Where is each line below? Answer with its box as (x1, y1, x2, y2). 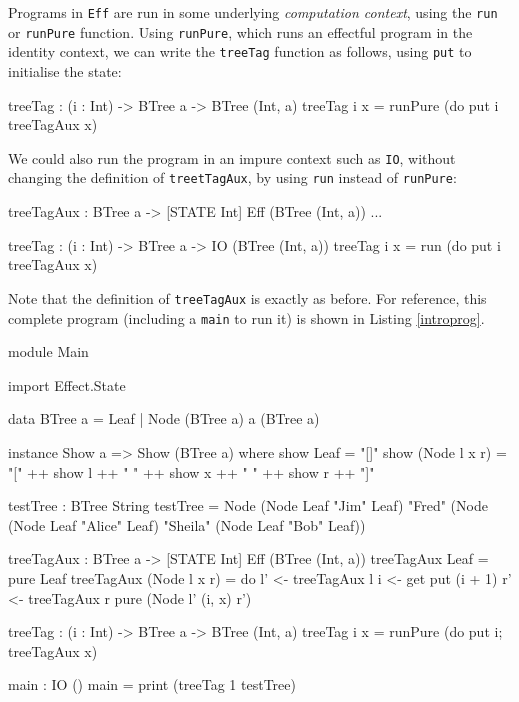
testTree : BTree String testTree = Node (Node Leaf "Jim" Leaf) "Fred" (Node (8, 495, 488, 516)
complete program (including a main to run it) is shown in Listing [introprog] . (8, 307, 485, 328)
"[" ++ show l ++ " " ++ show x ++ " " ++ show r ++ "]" (8, 461, 375, 482)
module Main (8, 341, 89, 362)
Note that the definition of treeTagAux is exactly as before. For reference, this (8, 287, 487, 308)
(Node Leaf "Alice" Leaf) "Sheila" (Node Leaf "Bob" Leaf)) (8, 514, 366, 535)
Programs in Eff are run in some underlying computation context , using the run (8, 2, 498, 22)
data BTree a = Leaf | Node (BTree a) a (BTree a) (8, 408, 320, 429)
